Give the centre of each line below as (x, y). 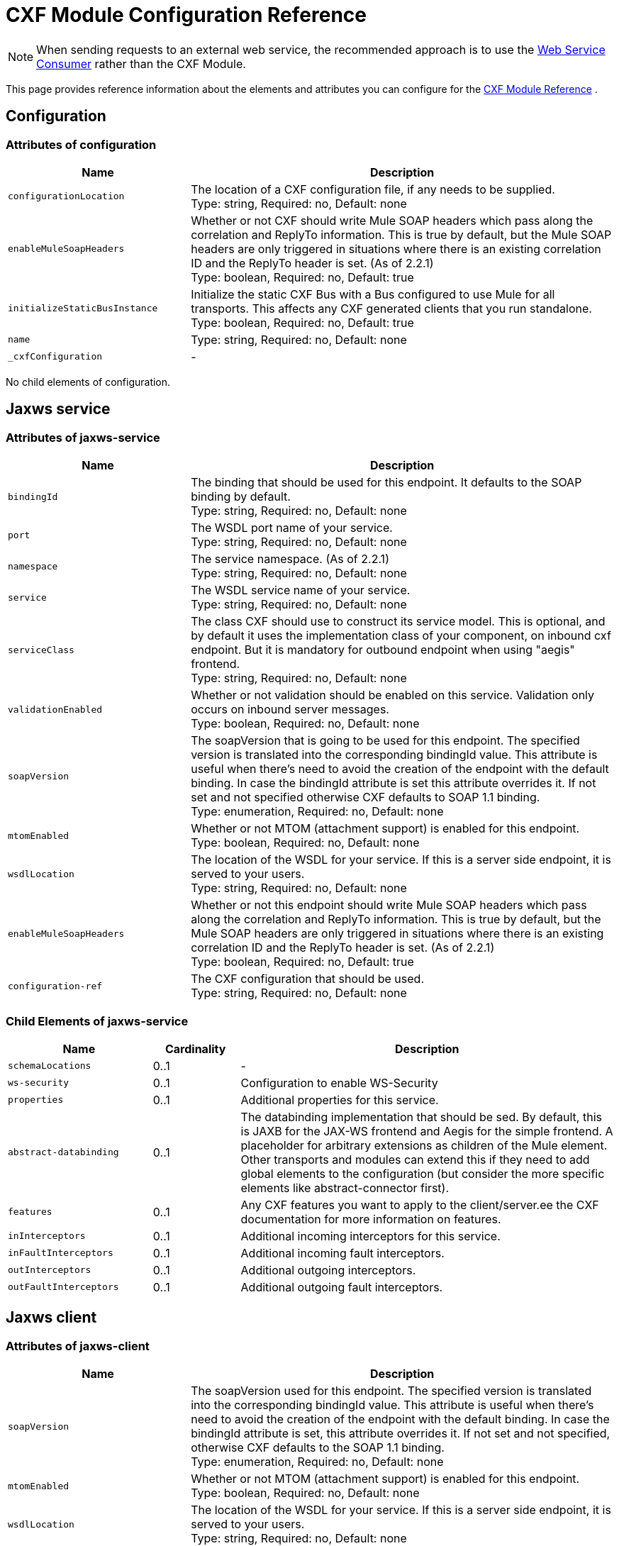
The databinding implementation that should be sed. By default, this (421, 1117)
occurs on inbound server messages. (290, 710)
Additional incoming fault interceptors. (342, 1253)
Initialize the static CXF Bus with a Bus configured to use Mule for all (373, 294)
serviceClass (41, 650)
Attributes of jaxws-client (78, 1346)
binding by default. (241, 497)
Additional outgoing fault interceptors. (342, 1287)
